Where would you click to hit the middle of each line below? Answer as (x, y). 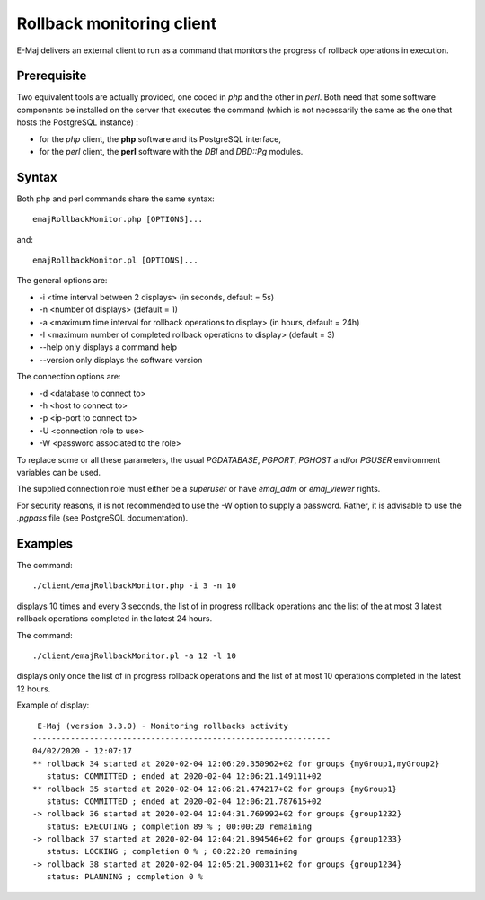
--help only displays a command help (108, 347)
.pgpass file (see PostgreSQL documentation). (102, 518)
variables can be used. (59, 472)
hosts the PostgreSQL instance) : (78, 122)
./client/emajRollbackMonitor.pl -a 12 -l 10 (135, 655)
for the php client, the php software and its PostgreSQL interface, (160, 138)
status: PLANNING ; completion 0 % (125, 877)
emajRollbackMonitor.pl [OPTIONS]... (116, 260)
